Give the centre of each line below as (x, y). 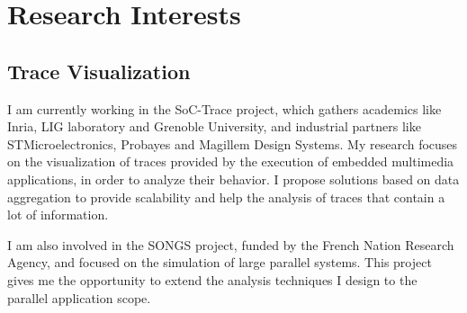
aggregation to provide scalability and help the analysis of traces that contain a (226, 197)
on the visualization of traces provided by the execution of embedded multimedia (231, 161)
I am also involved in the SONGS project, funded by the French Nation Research (231, 244)
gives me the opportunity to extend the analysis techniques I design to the (212, 279)
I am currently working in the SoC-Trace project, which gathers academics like (225, 108)
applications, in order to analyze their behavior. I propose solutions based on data (233, 179)
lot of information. (58, 215)
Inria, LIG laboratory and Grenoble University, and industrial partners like (214, 126)
